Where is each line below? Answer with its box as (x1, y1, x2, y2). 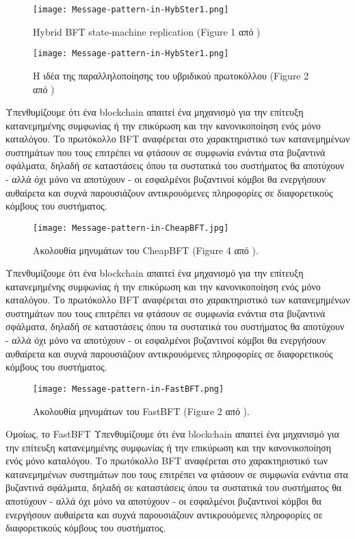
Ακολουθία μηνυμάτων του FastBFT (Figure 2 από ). (33, 403, 250, 418)
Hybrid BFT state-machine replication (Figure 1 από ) (33, 24, 261, 38)
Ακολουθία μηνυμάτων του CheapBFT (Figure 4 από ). (33, 242, 259, 257)
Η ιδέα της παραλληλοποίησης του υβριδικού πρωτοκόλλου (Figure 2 (33, 68, 309, 82)
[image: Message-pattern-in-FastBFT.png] (33, 384, 224, 394)
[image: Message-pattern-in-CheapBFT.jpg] (33, 223, 229, 233)
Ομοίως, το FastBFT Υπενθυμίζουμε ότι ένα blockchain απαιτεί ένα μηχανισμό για (5, 427, 339, 441)
